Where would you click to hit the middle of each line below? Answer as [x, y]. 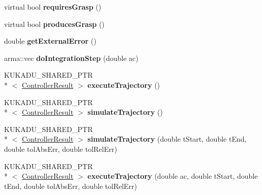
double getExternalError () [50, 41]
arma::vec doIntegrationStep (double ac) [71, 58]
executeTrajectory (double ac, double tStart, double [173, 176]
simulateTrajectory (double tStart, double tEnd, [167, 139]
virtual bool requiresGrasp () [53, 7]
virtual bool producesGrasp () [54, 24]
